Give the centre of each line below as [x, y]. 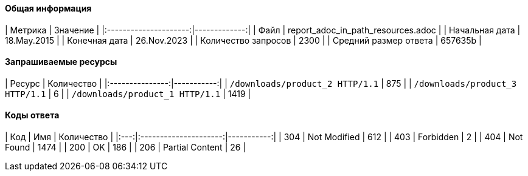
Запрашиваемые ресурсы [61, 62]
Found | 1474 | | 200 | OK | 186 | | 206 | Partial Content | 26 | [126, 147]
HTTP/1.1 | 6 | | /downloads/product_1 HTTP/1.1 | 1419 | [128, 93]
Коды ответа [32, 115]
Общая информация [48, 8]
